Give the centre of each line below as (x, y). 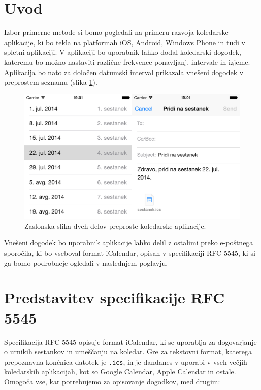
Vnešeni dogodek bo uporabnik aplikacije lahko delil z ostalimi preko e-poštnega (129, 243)
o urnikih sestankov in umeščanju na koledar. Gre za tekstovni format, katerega (128, 352)
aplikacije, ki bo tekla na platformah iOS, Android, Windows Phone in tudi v (125, 42)
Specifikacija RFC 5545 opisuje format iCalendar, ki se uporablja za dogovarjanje (130, 342)
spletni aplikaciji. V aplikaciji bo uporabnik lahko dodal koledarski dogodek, (123, 52)
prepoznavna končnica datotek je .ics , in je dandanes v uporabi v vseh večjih (126, 361)
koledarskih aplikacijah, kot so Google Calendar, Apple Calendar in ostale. (120, 371)
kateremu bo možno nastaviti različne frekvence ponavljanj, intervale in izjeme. (127, 62)
